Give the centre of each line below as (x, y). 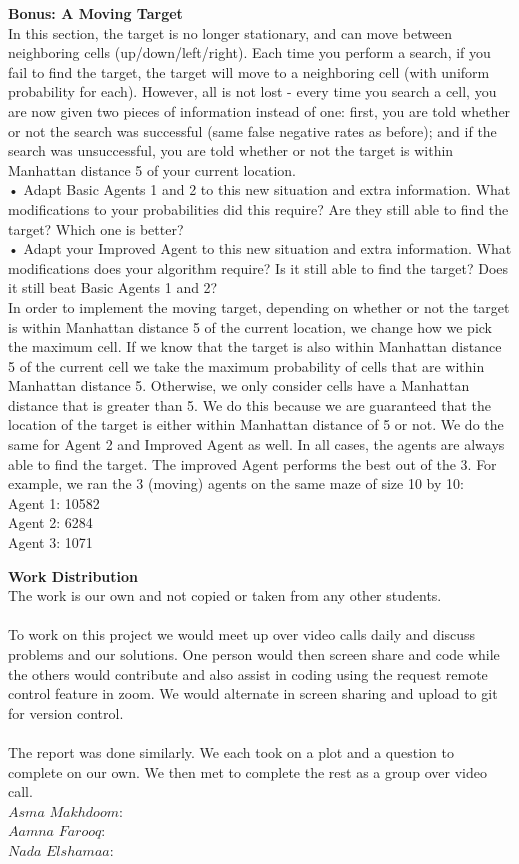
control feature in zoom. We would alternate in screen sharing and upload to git (253, 693)
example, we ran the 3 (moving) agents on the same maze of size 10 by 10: (236, 483)
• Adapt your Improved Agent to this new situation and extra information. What (260, 248)
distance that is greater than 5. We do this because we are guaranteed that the (250, 404)
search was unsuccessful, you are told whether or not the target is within (231, 150)
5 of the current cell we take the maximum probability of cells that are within (246, 365)
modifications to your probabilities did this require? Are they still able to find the (258, 208)
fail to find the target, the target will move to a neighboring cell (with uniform (249, 71)
